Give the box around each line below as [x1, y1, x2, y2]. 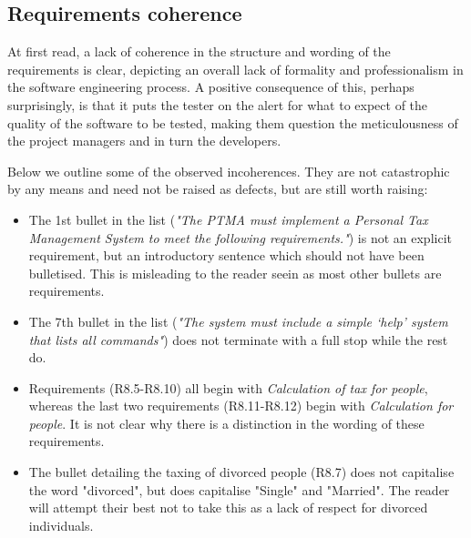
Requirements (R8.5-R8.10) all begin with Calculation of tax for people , [28, 378, 428, 397]
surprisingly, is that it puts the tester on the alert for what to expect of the [7, 95, 428, 114]
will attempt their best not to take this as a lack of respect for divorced [28, 498, 428, 517]
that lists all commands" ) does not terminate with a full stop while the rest [28, 330, 448, 349]
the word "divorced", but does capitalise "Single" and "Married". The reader [28, 480, 450, 499]
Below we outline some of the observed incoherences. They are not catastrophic [7, 161, 450, 180]
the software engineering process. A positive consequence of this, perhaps [7, 77, 415, 96]
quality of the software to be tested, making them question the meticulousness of [7, 113, 458, 132]
